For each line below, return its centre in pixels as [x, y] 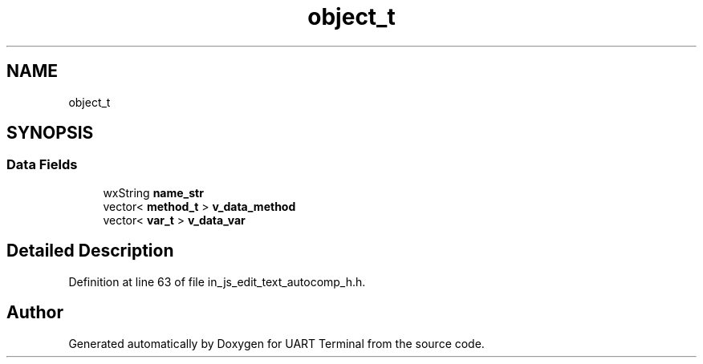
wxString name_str [153, 192]
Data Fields [42, 165]
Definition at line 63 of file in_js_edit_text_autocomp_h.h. [217, 281]
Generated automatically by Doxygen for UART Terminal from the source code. [276, 343]
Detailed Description [90, 251]
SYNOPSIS [50, 133]
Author [35, 313]
